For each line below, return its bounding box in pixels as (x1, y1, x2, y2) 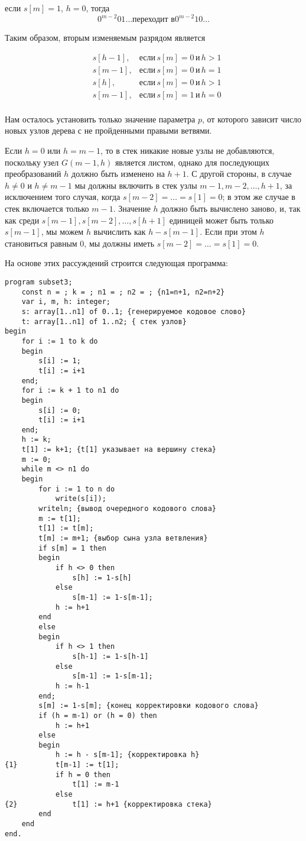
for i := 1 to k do (21, 337, 98, 345)
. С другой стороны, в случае (186, 167, 292, 180)
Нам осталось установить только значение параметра (5, 112, 196, 125)
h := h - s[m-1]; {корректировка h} (55, 751, 200, 759)
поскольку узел (5, 156, 59, 168)
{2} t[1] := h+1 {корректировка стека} (5, 800, 212, 808)
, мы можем (41, 225, 84, 238)
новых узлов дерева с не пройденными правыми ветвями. (5, 124, 212, 137)
